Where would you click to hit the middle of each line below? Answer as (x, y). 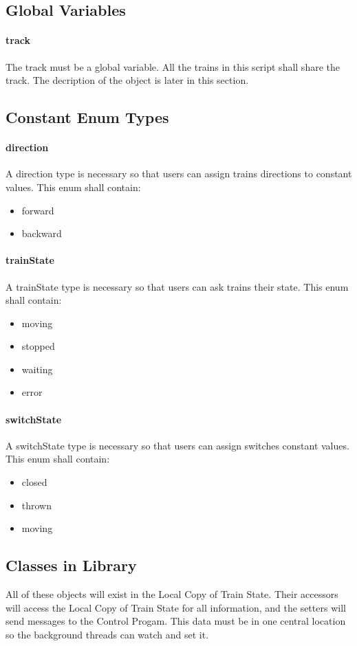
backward (42, 233)
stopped (38, 346)
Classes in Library (71, 565)
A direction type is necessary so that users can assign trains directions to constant (179, 174)
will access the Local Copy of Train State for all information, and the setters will (176, 607)
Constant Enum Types (87, 117)
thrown (37, 505)
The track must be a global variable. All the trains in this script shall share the (173, 66)
